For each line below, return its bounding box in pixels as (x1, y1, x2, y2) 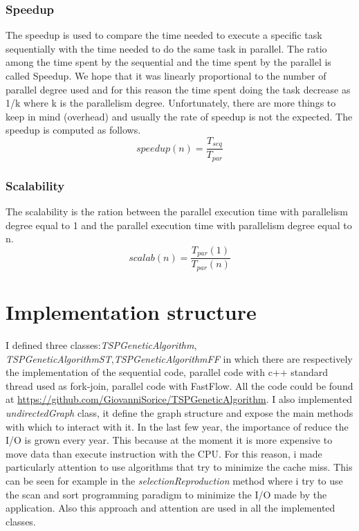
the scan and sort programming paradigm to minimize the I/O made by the (6, 487, 327, 501)
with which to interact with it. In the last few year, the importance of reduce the (6, 419, 349, 433)
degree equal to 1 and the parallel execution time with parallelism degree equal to (6, 217, 352, 232)
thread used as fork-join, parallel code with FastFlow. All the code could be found (6, 378, 353, 393)
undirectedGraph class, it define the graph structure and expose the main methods (6, 405, 353, 420)
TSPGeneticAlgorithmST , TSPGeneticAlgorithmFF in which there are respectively (6, 351, 353, 366)
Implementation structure (6, 298, 257, 326)
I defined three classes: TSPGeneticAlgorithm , (6, 337, 197, 352)
